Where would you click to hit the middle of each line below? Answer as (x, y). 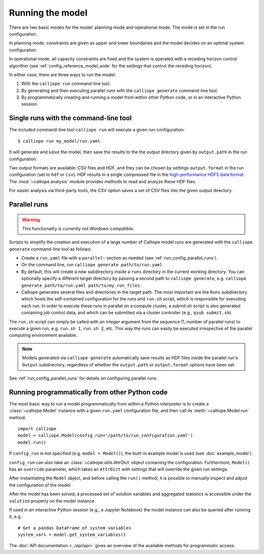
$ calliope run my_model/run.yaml (59, 141)
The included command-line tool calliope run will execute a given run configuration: (97, 130)
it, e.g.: (16, 517)
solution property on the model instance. (52, 501)
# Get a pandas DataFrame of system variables (75, 528)
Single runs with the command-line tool (70, 118)
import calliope (37, 429)
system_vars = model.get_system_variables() (72, 535)
